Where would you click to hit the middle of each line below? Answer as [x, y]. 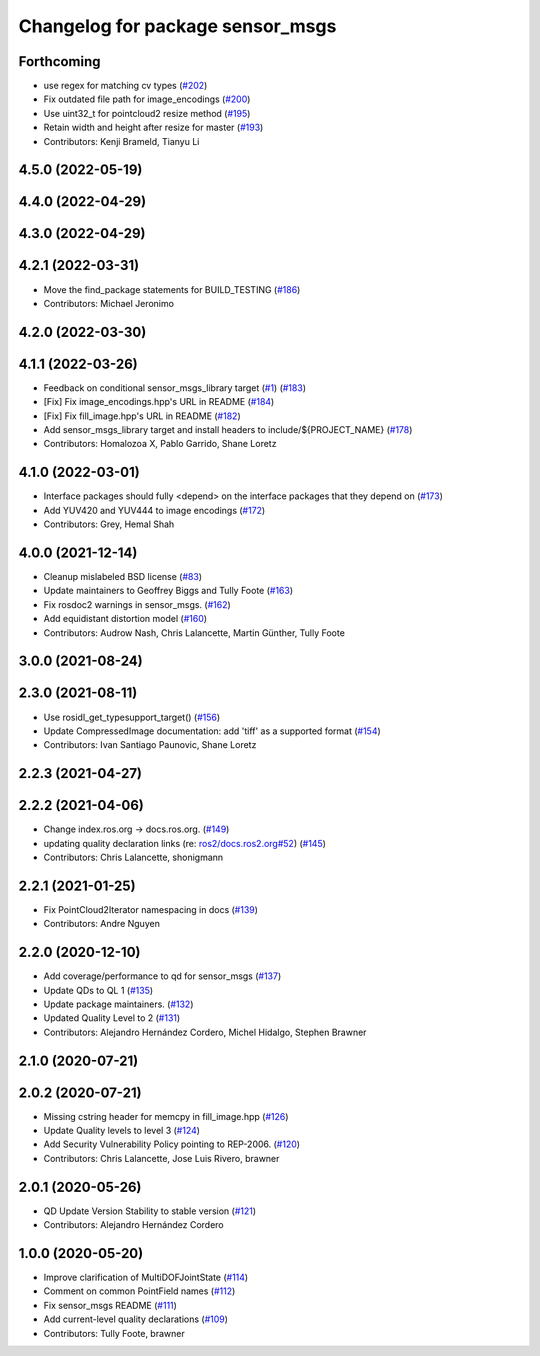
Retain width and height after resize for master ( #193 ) [153, 127]
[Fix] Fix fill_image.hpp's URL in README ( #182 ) [142, 416]
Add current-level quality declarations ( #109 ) [136, 1319]
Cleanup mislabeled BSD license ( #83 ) [123, 577]
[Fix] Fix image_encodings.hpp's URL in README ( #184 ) [159, 402]
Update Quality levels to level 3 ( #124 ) [121, 1131]
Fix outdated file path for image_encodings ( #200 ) [147, 99]
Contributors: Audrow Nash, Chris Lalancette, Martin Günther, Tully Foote [194, 632]
